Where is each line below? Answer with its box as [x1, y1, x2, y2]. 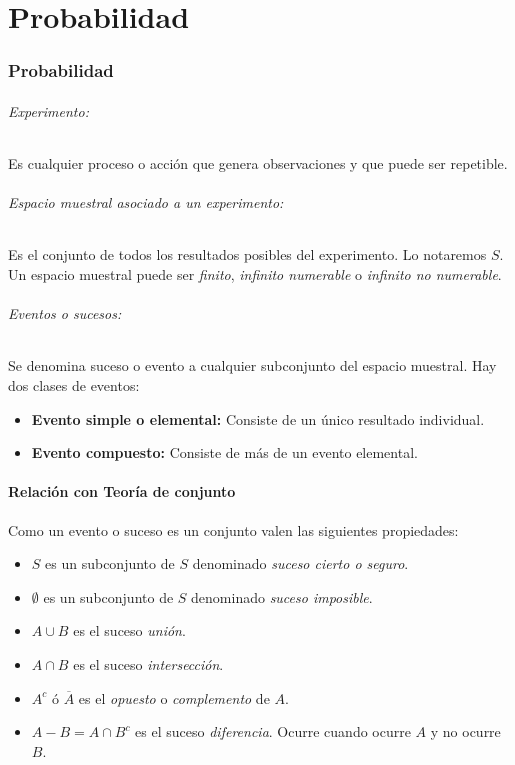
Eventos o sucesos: [8, 303, 122, 324]
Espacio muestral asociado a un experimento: [8, 192, 284, 213]
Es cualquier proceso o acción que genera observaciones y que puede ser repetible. [8, 153, 508, 174]
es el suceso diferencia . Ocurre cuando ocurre [135, 721, 411, 742]
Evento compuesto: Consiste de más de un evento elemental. [31, 442, 418, 463]
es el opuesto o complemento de [78, 687, 270, 708]
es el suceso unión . [73, 620, 186, 641]
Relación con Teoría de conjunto [8, 481, 236, 502]
